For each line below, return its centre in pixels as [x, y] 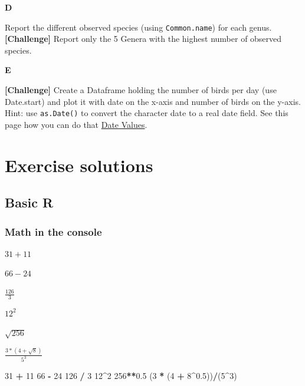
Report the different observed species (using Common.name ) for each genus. [138, 27]
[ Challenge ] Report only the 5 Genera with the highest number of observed [143, 39]
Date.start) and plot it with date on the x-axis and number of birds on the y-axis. [153, 101]
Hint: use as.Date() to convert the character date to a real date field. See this [147, 113]
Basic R [29, 202]
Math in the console [53, 231]
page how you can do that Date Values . [76, 124]
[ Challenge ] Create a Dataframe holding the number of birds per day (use [141, 90]
